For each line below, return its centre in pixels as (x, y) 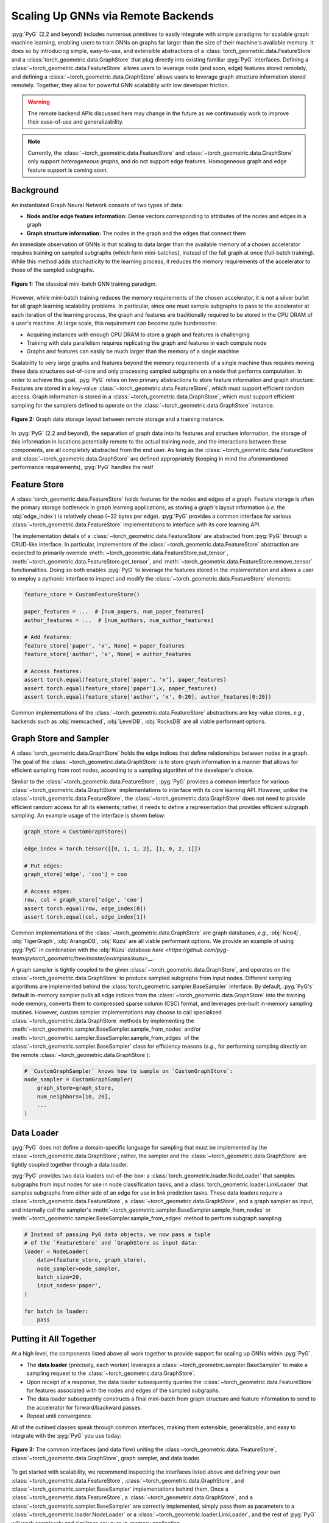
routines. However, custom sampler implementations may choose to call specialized (116, 1012)
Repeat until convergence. (59, 1416)
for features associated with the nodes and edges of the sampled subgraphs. (123, 1390)
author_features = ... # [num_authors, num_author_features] (119, 620)
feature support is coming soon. (68, 170)
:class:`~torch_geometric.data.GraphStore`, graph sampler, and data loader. (106, 1458)
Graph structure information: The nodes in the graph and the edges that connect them (136, 233)
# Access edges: (48, 891)
